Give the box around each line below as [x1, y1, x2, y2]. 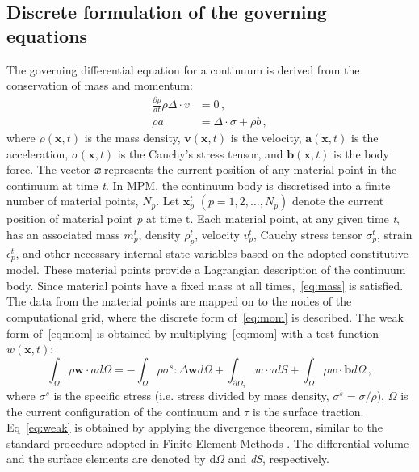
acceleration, [6, 145, 69, 162]
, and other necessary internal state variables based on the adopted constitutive [15, 244, 409, 261]
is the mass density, [84, 129, 181, 145]
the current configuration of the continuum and [6, 402, 241, 419]
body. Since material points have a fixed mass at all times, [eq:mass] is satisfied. [6, 276, 404, 293]
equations [6, 23, 88, 48]
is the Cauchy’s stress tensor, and [117, 145, 283, 162]
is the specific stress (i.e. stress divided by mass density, [53, 386, 329, 403]
